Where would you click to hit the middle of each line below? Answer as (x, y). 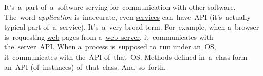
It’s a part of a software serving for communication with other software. (120, 7)
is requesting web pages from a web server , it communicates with (109, 36)
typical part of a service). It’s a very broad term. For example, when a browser (132, 27)
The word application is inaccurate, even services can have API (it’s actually (127, 17)
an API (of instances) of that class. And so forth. (85, 67)
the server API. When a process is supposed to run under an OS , (110, 47)
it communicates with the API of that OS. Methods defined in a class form (126, 56)
